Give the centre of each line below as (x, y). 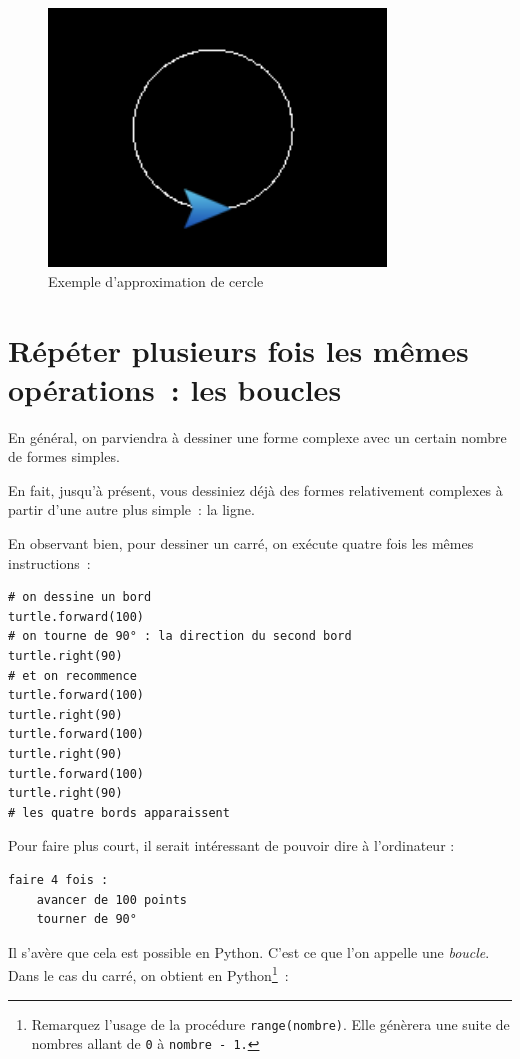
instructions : (49, 562)
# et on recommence (72, 675)
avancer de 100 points (111, 899)
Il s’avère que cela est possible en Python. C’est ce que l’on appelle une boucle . (249, 951)
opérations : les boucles (175, 388)
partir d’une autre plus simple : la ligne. (131, 509)
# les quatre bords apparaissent (119, 812)
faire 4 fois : (58, 879)
